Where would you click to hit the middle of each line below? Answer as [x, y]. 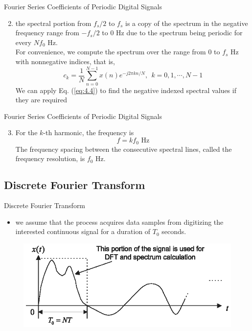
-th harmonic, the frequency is [89, 132]
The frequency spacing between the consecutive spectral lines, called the [124, 149]
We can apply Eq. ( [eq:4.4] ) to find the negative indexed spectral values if [126, 90]
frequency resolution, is [50, 158]
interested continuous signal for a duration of [83, 231]
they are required [41, 100]
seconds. [174, 231]
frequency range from [47, 33]
